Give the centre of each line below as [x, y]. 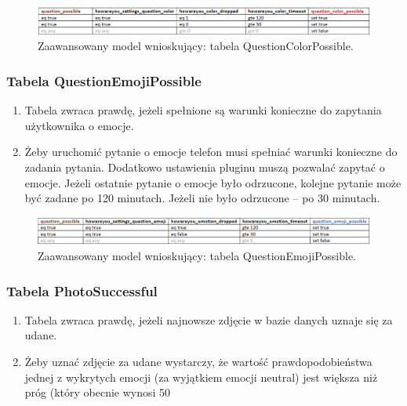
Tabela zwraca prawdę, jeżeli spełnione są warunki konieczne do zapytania [203, 110]
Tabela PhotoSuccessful [82, 290]
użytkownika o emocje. [79, 125]
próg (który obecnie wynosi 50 [98, 392]
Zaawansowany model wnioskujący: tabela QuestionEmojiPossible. [197, 256]
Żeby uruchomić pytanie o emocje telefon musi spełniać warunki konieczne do [211, 152]
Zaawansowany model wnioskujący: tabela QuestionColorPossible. [196, 46]
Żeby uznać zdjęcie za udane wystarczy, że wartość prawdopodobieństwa [198, 362]
